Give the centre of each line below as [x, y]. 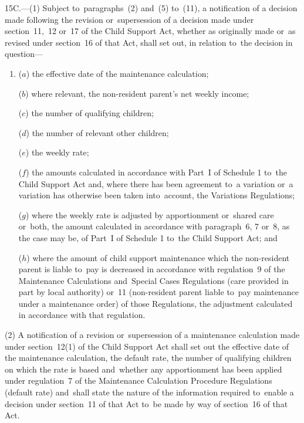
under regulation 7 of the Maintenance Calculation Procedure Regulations [139, 380]
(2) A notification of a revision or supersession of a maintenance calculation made [152, 335]
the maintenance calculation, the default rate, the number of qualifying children [148, 358]
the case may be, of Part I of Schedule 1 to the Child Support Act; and [148, 237]
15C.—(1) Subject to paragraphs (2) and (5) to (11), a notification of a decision [151, 8]
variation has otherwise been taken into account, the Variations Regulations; [157, 195]
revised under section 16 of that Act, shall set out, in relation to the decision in [149, 42]
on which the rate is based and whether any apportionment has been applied [143, 369]
